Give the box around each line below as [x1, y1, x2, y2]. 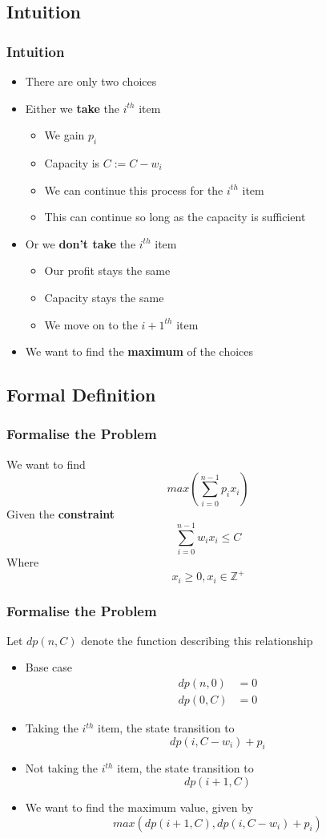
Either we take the [25, 99, 120, 116]
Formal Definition [6, 382, 156, 407]
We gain [44, 127, 85, 143]
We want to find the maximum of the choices [25, 343, 254, 360]
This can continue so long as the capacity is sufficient [44, 208, 306, 225]
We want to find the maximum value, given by [25, 799, 254, 816]
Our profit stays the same [44, 262, 171, 279]
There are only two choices [25, 73, 157, 89]
